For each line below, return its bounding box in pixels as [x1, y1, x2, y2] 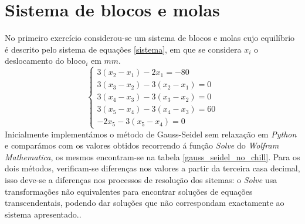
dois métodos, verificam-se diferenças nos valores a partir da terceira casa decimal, [5, 162, 300, 174]
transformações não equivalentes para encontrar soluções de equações [5, 185, 253, 197]
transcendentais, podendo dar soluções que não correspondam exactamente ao [5, 197, 284, 209]
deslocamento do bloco [5, 54, 86, 67]
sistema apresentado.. [5, 208, 82, 220]
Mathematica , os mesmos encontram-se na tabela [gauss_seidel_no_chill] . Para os [5, 150, 300, 163]
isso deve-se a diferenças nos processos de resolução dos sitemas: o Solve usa [5, 173, 277, 185]
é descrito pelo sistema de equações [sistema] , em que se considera [5, 43, 242, 55]
